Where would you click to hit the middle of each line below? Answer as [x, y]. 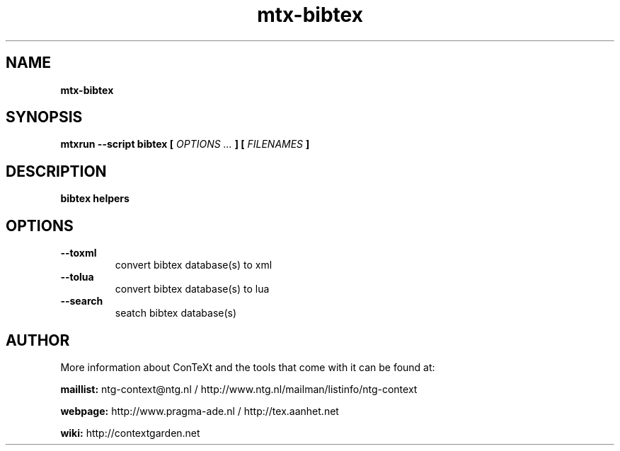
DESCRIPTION [56, 171]
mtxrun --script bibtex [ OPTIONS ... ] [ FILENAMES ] [185, 144]
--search [82, 301]
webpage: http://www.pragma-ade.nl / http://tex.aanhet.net [200, 411]
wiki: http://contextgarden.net [130, 433]
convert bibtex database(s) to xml [194, 265]
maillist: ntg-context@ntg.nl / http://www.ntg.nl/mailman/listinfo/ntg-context [239, 389]
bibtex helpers [95, 199]
